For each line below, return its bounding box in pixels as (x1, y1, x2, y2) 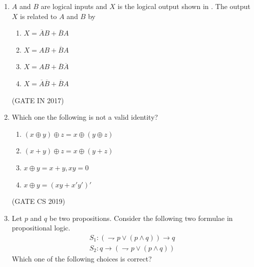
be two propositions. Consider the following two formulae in (49, 212, 233, 223)
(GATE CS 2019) (12, 196, 65, 206)
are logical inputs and (41, 1, 107, 11)
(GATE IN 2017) (12, 95, 64, 105)
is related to (20, 11, 57, 21)
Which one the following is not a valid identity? (12, 112, 158, 122)
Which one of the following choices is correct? (12, 253, 152, 263)
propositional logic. (12, 222, 71, 233)
